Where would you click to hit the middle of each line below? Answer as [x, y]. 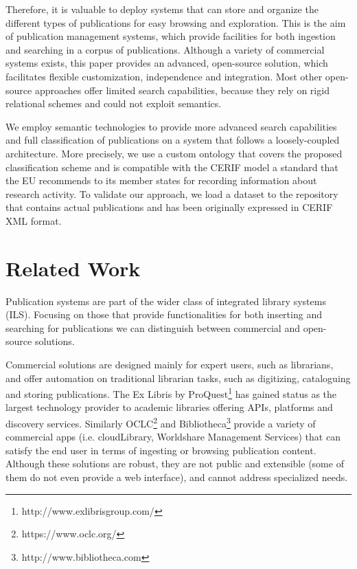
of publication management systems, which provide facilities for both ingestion [171, 36]
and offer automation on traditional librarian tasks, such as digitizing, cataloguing [178, 378]
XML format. [34, 220]
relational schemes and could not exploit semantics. [114, 103]
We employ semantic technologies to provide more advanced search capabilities [171, 126]
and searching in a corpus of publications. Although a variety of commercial [165, 49]
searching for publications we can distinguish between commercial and [153, 327]
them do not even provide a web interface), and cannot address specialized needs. [177, 477]
